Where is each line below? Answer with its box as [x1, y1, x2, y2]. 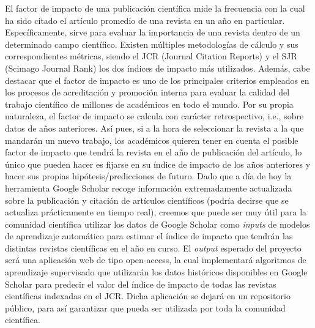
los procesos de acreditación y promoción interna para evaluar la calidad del [5, 86, 290, 99]
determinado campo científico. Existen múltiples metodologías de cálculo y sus [5, 37, 298, 50]
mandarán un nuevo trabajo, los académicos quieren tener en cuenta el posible [5, 133, 298, 146]
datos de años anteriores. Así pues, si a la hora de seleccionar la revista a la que [5, 121, 304, 134]
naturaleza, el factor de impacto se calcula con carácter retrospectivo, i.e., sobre [5, 110, 304, 122]
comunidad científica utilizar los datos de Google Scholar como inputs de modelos [5, 217, 310, 230]
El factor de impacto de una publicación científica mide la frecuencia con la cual [5, 2, 305, 14]
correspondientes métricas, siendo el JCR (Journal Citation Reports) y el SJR [5, 50, 297, 62]
